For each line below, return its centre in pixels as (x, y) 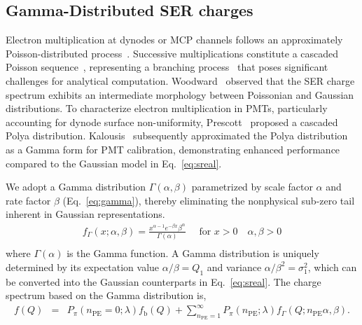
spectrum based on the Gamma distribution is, (106, 295)
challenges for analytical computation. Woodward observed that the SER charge (180, 80)
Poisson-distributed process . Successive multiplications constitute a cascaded (172, 53)
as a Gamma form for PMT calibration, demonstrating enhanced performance (173, 149)
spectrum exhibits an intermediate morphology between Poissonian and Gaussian (180, 94)
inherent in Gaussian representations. (85, 214)
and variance (234, 267)
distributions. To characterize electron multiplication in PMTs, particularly (167, 108)
